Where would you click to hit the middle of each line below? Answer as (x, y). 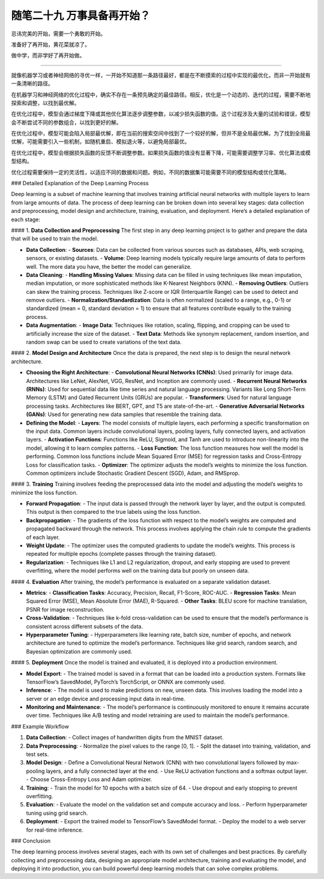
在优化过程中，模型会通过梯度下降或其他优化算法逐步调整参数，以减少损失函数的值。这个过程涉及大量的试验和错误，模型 (161, 114)
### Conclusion (31, 841)
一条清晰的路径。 (32, 83)
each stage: (26, 219)
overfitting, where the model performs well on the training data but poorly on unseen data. (138, 571)
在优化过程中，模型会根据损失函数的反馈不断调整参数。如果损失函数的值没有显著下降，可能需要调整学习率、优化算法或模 (161, 152)
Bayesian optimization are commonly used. (79, 651)
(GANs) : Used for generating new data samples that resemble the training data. (124, 414)
